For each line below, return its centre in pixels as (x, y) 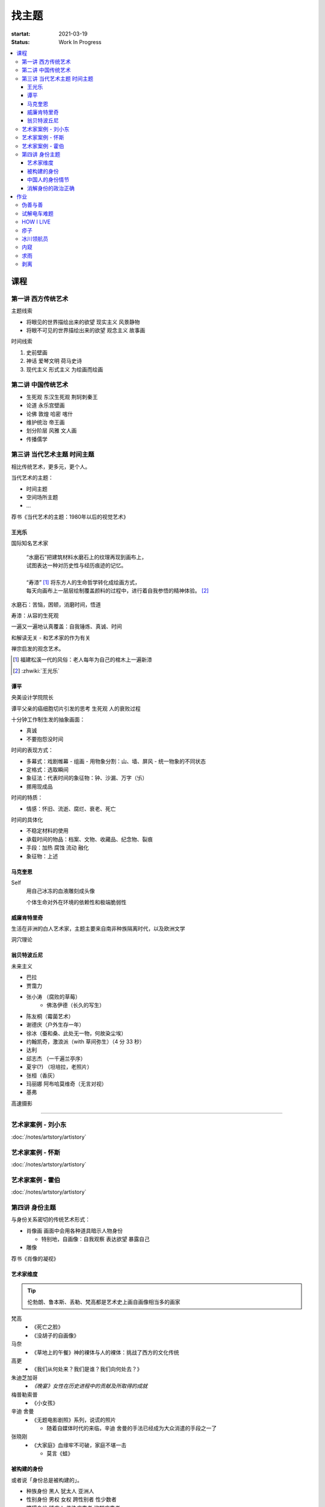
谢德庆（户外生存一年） (55, 1025)
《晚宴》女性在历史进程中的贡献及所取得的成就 (89, 1386)
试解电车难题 (38, 213)
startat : (21, 34)
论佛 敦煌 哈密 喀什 (50, 414)
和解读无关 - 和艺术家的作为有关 (51, 637)
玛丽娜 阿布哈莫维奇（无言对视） (67, 1084)
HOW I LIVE (36, 222)
